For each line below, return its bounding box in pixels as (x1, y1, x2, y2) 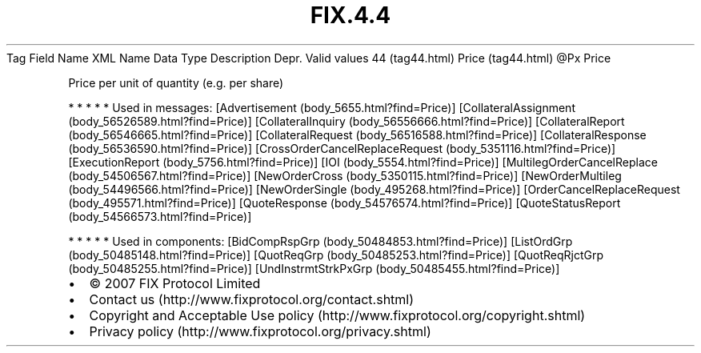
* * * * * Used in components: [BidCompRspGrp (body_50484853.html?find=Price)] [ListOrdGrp (68, 234, 573, 248)
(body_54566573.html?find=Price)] (68, 209, 252, 223)
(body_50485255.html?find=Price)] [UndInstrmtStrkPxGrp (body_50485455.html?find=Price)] (68, 261, 560, 275)
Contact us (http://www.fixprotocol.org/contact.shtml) (89, 291, 415, 307)
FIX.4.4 (310, 2, 391, 29)
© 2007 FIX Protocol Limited (89, 275, 261, 291)
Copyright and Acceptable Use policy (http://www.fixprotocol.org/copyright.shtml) (89, 307, 586, 323)
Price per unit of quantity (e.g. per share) (68, 75, 284, 90)
